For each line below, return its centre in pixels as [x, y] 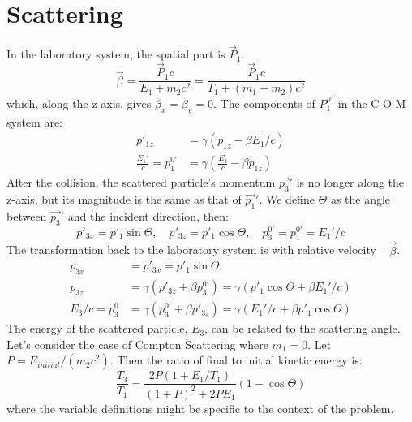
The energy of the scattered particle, [97, 328]
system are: [35, 121]
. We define [287, 199]
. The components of [264, 103]
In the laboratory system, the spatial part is [116, 54]
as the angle [360, 199]
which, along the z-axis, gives [79, 103]
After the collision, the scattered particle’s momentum [141, 182]
